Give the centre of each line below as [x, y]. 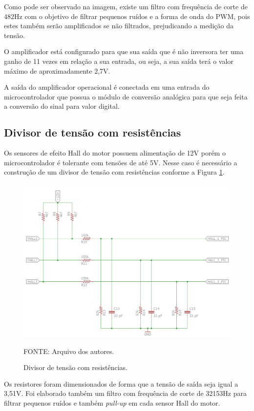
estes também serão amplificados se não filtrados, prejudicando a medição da [119, 26]
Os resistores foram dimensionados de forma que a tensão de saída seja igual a [121, 383]
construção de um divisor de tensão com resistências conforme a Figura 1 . [114, 172]
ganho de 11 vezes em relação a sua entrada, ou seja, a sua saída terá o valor [119, 61]
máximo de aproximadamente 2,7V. [57, 70]
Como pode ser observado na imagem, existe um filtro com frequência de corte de [126, 6]
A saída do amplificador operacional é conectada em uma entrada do [107, 87]
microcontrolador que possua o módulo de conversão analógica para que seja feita [126, 96]
